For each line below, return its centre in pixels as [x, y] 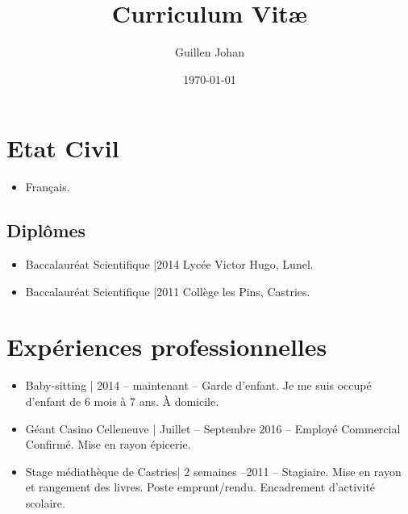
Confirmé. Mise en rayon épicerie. [108, 444]
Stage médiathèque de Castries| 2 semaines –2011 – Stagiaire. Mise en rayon [213, 471]
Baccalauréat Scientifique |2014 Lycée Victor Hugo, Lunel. [169, 264]
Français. [48, 187]
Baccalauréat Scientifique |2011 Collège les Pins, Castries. [168, 291]
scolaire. [45, 502]
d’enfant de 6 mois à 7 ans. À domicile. [122, 401]
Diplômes [46, 230]
